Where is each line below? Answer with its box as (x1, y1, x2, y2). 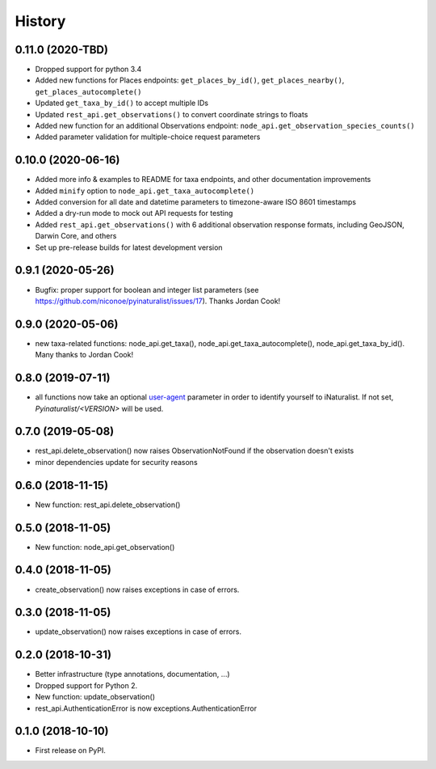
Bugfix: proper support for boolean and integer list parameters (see (35, 285, 259, 294)
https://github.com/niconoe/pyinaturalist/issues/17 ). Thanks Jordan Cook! (35, 296, 281, 306)
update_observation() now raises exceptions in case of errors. (35, 627, 242, 636)
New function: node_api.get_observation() (35, 542, 175, 551)
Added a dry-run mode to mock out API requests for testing (35, 209, 233, 218)
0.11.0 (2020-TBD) (15, 43, 109, 57)
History (15, 12, 66, 30)
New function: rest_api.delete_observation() (35, 500, 181, 509)
